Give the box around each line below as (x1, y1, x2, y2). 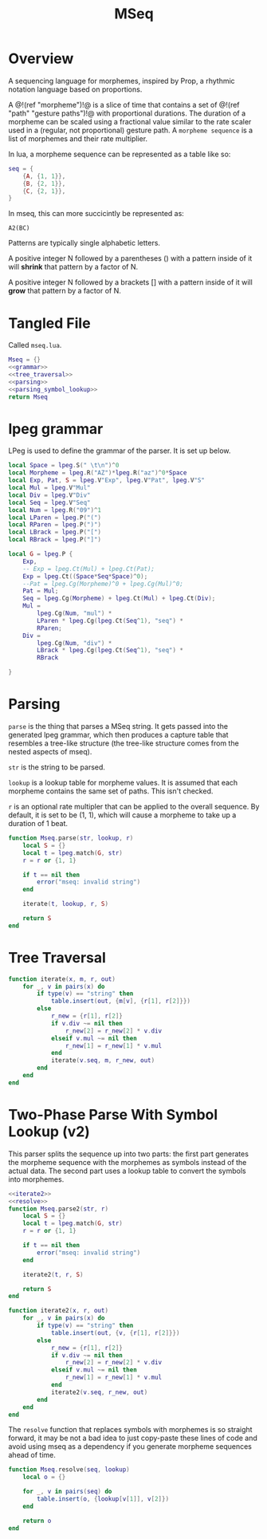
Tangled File (8, 314, 91, 332)
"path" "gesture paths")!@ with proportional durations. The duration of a (8, 108, 246, 118)
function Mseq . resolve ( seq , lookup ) (8, 1466, 130, 1474)
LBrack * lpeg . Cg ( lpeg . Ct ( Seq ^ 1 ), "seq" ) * (37, 647, 184, 655)
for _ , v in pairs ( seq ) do (22, 1488, 112, 1496)
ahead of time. (8, 1450, 56, 1460)
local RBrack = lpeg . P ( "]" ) (8, 536, 102, 544)
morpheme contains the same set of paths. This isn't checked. (8, 786, 214, 796)
